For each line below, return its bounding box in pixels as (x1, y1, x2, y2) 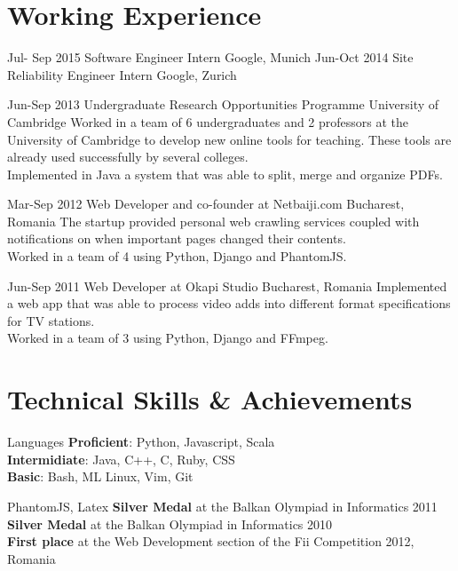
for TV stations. (7, 311, 95, 329)
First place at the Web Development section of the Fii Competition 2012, (7, 532, 415, 551)
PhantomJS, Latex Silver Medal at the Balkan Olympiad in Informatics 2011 (7, 496, 438, 515)
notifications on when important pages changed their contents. (7, 229, 346, 248)
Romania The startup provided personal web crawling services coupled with (7, 211, 420, 230)
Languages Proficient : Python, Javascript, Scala (7, 432, 275, 451)
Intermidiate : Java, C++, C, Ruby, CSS (7, 449, 235, 468)
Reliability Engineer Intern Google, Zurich (7, 65, 237, 83)
